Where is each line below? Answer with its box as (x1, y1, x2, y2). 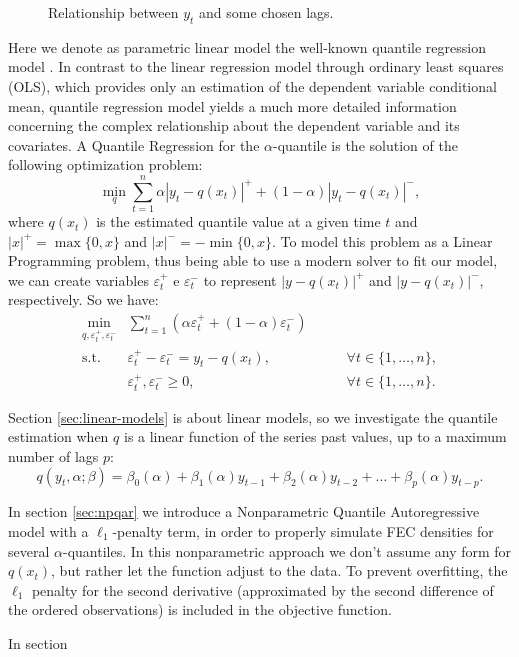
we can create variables (8, 269, 149, 290)
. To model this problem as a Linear (271, 230, 493, 251)
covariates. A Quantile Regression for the (8, 134, 260, 155)
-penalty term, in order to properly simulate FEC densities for (112, 520, 494, 541)
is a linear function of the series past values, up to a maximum (123, 426, 507, 447)
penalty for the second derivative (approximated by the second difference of (31, 579, 494, 600)
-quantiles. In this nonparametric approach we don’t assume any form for (62, 540, 512, 561)
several (8, 540, 50, 561)
